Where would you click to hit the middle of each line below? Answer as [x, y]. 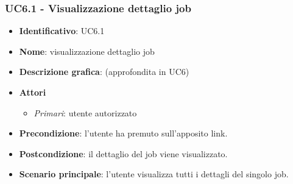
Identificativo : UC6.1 [62, 31]
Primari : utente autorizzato [85, 112]
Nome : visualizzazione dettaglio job [87, 51]
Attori [33, 92]
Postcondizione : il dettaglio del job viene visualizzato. [123, 153]
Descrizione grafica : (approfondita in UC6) [104, 72]
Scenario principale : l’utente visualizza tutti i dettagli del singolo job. [154, 174]
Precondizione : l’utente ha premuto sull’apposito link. [123, 133]
